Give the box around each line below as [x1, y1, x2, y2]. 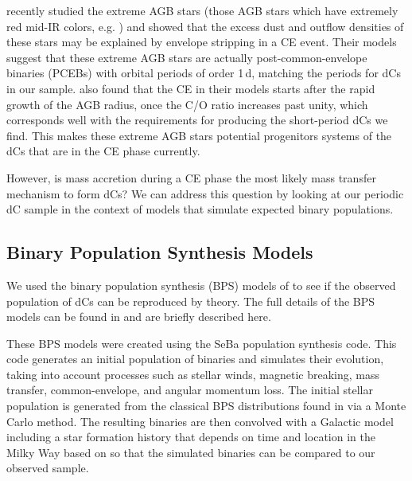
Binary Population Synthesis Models [6, 240, 313, 264]
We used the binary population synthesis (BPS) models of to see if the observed [6, 276, 396, 293]
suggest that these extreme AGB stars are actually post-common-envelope [6, 49, 367, 65]
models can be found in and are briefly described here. [6, 308, 271, 325]
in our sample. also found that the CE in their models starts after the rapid [6, 80, 375, 96]
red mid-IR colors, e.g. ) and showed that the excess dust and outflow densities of [6, 18, 404, 34]
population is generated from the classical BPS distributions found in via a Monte [6, 397, 406, 414]
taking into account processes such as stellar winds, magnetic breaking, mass [6, 366, 379, 382]
